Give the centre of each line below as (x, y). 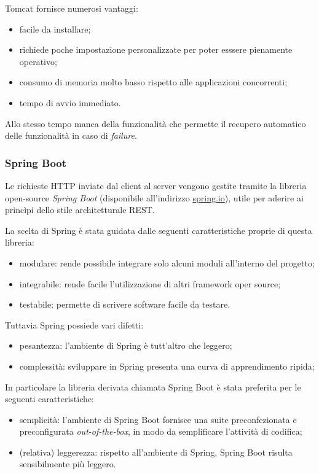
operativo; (38, 61)
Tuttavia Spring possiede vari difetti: (74, 324)
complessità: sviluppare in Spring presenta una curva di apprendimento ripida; (167, 366)
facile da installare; (55, 29)
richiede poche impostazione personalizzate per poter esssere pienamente (156, 49)
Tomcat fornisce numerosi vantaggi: (72, 8)
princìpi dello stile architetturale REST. (80, 210)
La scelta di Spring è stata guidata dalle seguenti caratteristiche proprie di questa (159, 230)
